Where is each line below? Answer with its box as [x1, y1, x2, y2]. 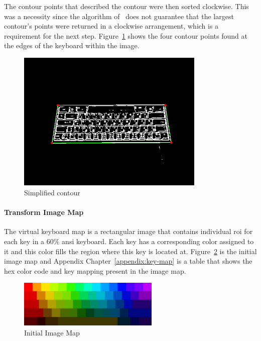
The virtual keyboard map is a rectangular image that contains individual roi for [4, 226, 253, 237]
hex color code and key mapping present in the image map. [4, 265, 186, 276]
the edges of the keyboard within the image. [4, 40, 140, 51]
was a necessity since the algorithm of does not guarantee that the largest [4, 11, 234, 21]
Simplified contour [24, 187, 80, 197]
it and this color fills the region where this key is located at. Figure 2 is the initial [4, 246, 257, 256]
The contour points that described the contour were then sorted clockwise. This [4, 1, 249, 11]
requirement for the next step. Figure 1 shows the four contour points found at [4, 30, 247, 41]
